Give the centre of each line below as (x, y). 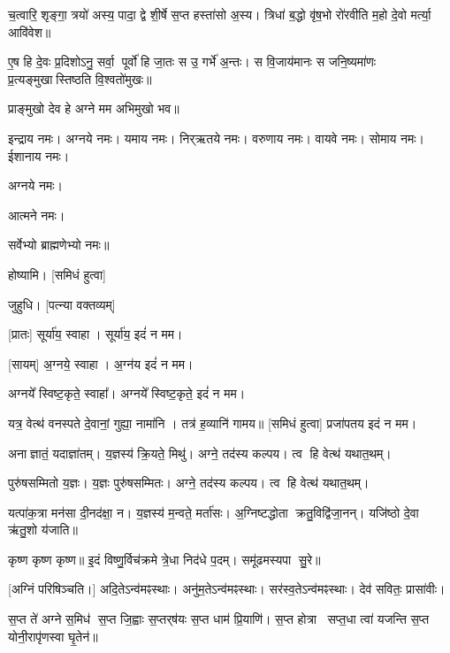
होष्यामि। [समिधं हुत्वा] (57, 274)
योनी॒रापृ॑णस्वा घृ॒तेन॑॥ (53, 636)
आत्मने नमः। (37, 215)
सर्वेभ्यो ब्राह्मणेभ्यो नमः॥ (59, 245)
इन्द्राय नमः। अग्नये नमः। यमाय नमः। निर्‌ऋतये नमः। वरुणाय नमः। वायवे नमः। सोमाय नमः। (217, 138)
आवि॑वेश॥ (30, 31)
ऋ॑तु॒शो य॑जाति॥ (43, 530)
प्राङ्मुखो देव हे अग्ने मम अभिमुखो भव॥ (94, 108)
